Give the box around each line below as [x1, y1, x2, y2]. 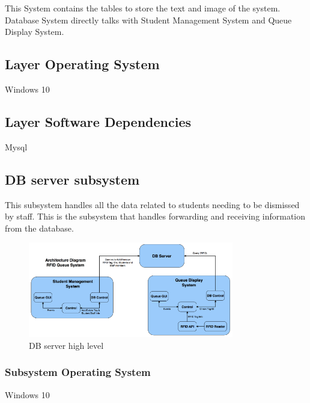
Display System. [5, 25, 64, 38]
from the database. [5, 221, 74, 234]
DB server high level [29, 339, 104, 351]
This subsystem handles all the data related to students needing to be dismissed [5, 198, 300, 211]
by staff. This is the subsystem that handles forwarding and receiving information [5, 210, 306, 223]
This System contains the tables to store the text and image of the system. [5, 2, 281, 14]
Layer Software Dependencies [5, 112, 192, 131]
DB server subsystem [5, 170, 140, 188]
